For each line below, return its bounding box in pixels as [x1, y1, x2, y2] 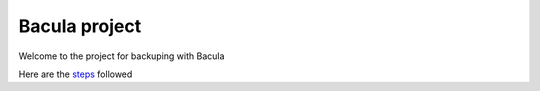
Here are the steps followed [18, 68, 133, 80]
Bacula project [18, 15, 142, 37]
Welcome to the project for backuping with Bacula [18, 50, 225, 62]
